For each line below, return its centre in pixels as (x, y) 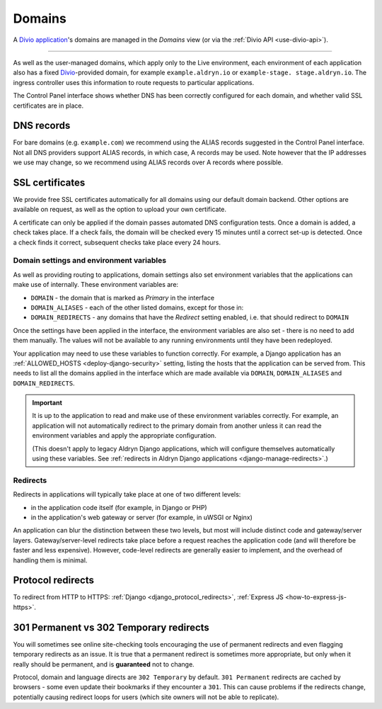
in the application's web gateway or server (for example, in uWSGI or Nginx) (141, 517)
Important (47, 403)
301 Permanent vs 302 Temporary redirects (111, 627)
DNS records (42, 126)
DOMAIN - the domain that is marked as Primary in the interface (123, 297)
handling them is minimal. (50, 560)
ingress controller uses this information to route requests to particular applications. (134, 82)
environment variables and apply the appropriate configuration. (125, 436)
